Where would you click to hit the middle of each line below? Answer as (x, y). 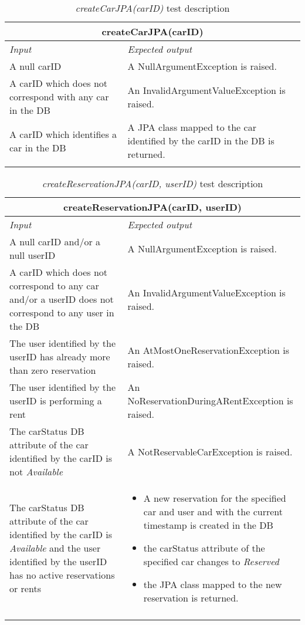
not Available (36, 472)
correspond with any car (59, 97)
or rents (25, 588)
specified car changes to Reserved (211, 561)
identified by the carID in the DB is (201, 141)
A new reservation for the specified (215, 498)
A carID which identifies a (63, 134)
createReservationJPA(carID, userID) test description (152, 183)
